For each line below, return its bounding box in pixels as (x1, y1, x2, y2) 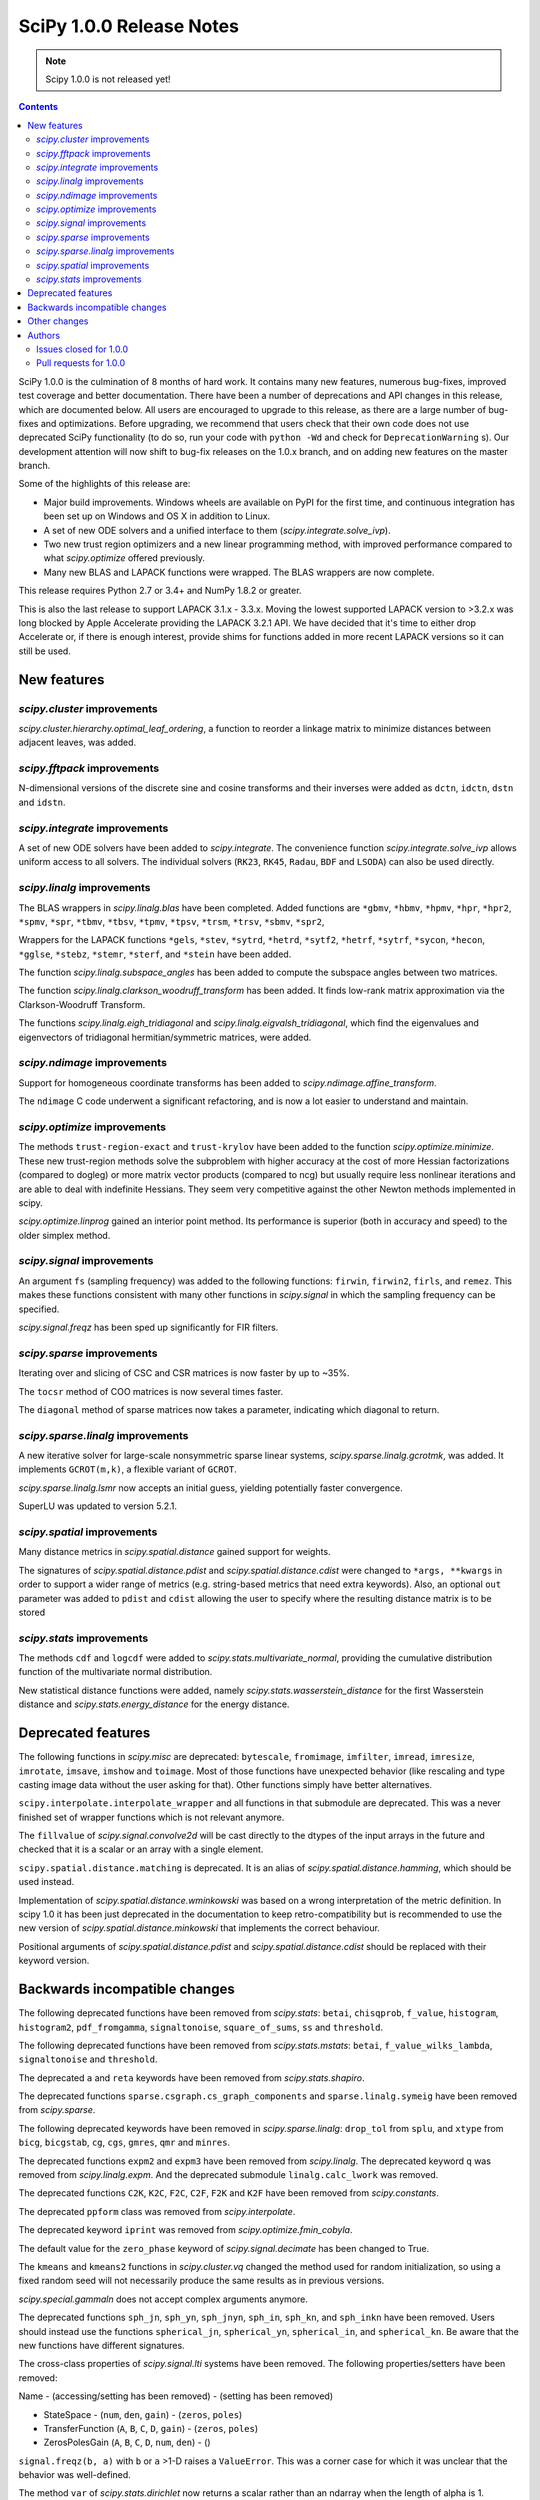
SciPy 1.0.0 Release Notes (18, 15, 240, 37)
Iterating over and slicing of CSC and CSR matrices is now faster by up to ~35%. (18, 1367, 350, 1379)
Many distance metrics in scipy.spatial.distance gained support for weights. (18, 1546, 331, 1558)
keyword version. (18, 1955, 90, 1967)
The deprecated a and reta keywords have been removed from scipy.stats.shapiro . (18, 2071, 365, 2084)
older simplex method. (18, 1229, 111, 1241)
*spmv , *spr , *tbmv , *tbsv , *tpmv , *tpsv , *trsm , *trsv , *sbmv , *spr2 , (18, 915, 325, 927)
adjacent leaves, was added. (18, 736, 137, 749)
